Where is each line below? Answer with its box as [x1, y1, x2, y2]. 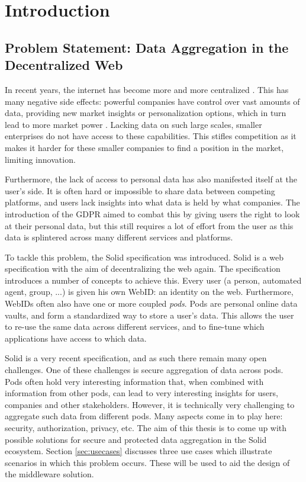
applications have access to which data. [5, 332, 147, 344]
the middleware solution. [5, 468, 94, 480]
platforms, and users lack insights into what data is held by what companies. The [5, 196, 300, 208]
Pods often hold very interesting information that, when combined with [5, 375, 264, 387]
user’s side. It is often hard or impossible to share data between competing [5, 184, 275, 197]
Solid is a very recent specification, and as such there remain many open [5, 352, 267, 364]
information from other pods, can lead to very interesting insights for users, [5, 387, 278, 399]
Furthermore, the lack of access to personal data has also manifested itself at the [5, 173, 297, 185]
